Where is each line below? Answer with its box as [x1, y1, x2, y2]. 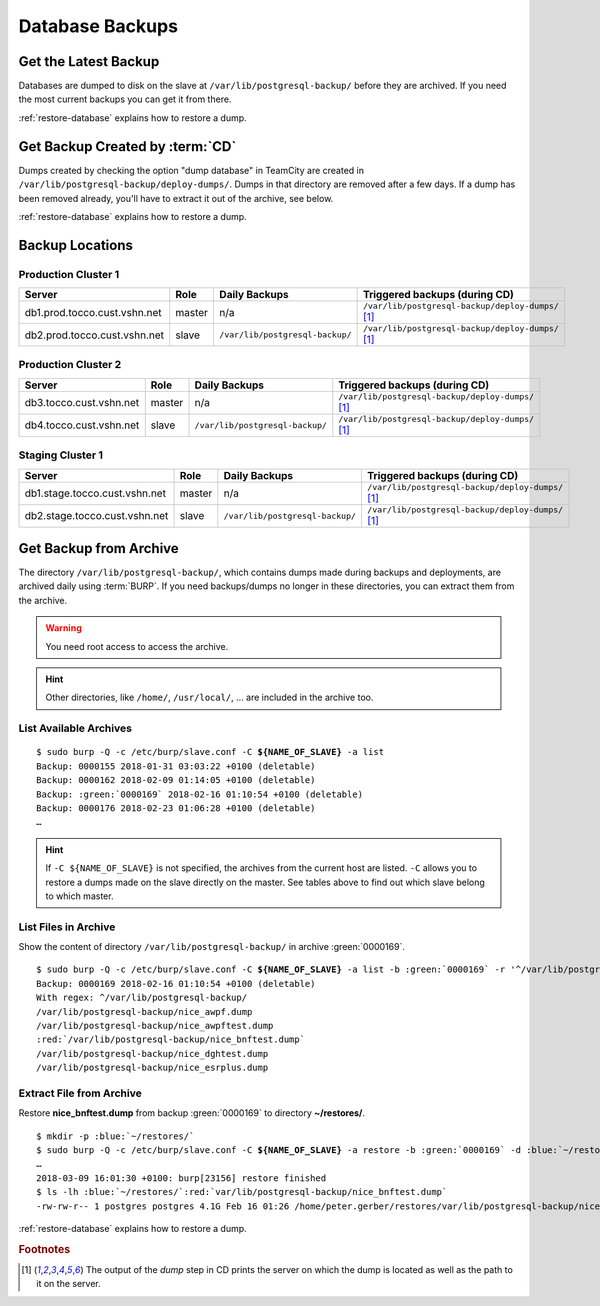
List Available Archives [18, 721, 132, 735]
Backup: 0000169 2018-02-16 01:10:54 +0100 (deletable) [36, 978, 316, 989]
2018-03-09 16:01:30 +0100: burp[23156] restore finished [36, 1172, 327, 1184]
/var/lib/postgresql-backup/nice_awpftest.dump [36, 1020, 274, 1031]
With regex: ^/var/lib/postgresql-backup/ [36, 992, 248, 1004]
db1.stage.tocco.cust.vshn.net [24, 486, 167, 500]
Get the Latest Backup [18, 53, 160, 70]
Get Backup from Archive [18, 540, 179, 557]
